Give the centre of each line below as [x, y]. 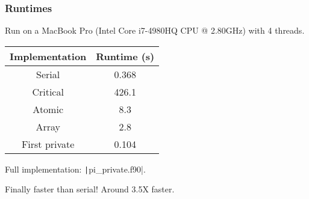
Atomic [48, 109]
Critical [48, 91]
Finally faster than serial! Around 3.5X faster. [90, 189]
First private [48, 144]
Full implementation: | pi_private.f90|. [75, 169]
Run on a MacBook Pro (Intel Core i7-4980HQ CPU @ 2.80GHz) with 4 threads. [155, 30]
